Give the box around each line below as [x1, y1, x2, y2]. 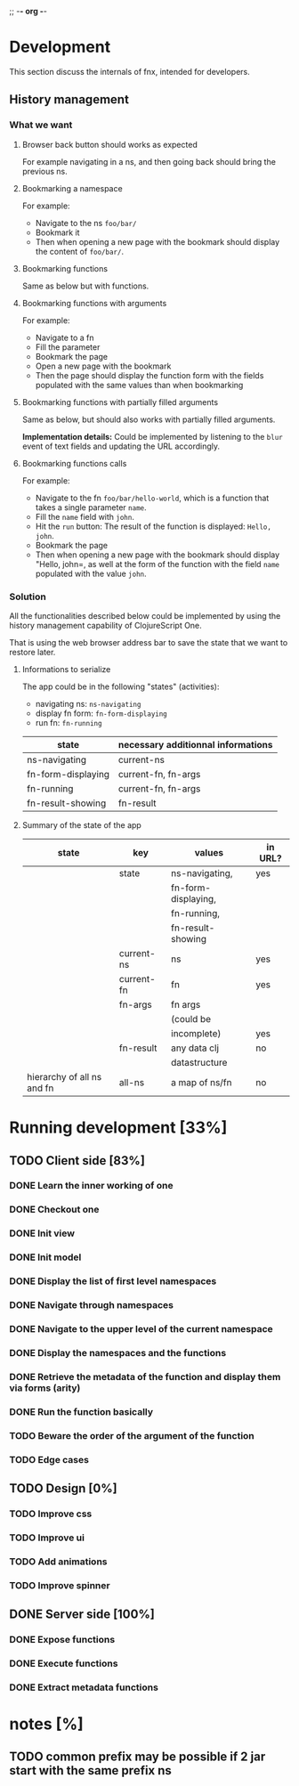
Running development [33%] [9, 1117, 228, 1138]
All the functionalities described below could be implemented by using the [9, 610, 281, 621]
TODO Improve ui [9, 1531, 85, 1544]
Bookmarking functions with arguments [21, 297, 167, 308]
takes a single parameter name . [35, 501, 147, 513]
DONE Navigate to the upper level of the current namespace [9, 1322, 273, 1335]
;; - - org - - [9, 6, 47, 16]
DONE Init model [9, 1251, 82, 1263]
